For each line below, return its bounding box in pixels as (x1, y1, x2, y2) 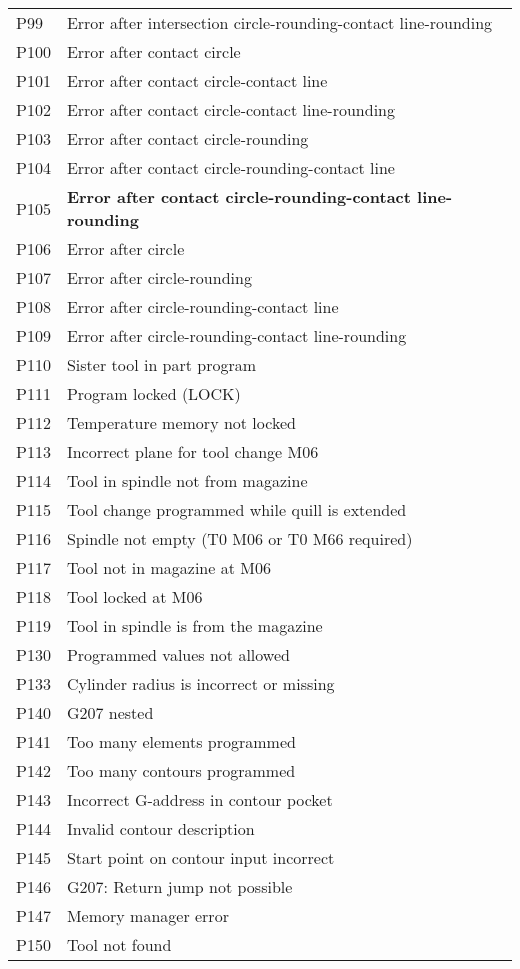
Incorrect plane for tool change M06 (66, 440, 319, 463)
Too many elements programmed (66, 730, 296, 753)
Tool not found (66, 933, 172, 956)
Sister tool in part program (66, 353, 257, 376)
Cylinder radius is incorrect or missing (66, 672, 335, 695)
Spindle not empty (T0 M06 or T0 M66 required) (66, 527, 413, 550)
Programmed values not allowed (66, 643, 290, 666)
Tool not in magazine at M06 (66, 556, 271, 579)
